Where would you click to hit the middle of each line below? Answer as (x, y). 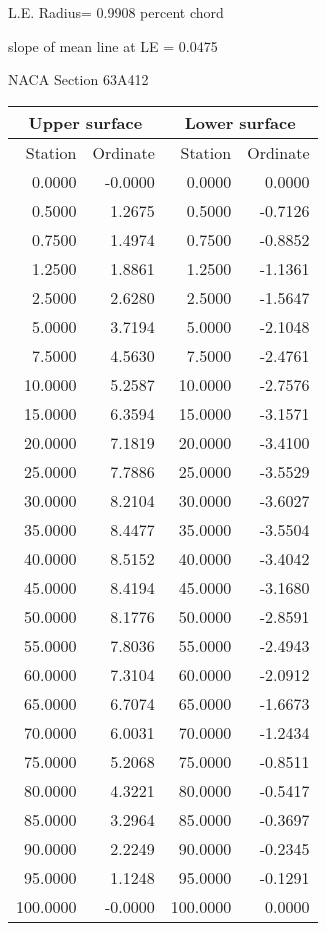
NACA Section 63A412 (78, 79)
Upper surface (85, 122)
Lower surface (240, 122)
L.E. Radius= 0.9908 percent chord (116, 12)
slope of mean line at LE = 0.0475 (113, 45)
